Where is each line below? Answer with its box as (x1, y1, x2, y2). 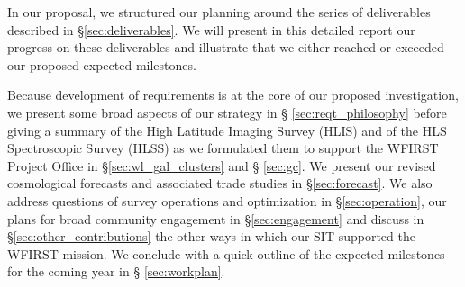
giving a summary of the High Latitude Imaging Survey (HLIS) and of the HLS (7, 121, 447, 139)
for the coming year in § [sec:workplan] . (7, 262, 225, 281)
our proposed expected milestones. (7, 55, 196, 74)
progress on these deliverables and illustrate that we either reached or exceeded (7, 38, 444, 57)
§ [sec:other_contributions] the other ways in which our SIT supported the (7, 227, 415, 246)
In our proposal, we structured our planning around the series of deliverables (7, 3, 431, 21)
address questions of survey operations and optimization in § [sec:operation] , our (7, 191, 447, 210)
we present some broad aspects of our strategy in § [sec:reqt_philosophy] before (7, 103, 447, 121)
